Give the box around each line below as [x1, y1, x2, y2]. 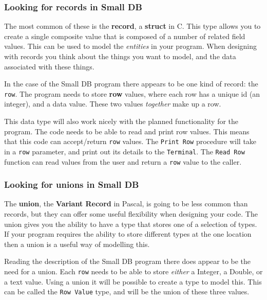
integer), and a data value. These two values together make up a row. [4, 98, 221, 109]
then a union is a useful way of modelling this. [4, 238, 150, 249]
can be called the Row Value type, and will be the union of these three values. [4, 286, 250, 297]
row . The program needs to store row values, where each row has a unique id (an [4, 88, 260, 99]
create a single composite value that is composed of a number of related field [4, 30, 245, 41]
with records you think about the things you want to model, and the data [4, 51, 236, 61]
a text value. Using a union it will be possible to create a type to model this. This [4, 276, 262, 287]
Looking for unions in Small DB [4, 178, 139, 191]
